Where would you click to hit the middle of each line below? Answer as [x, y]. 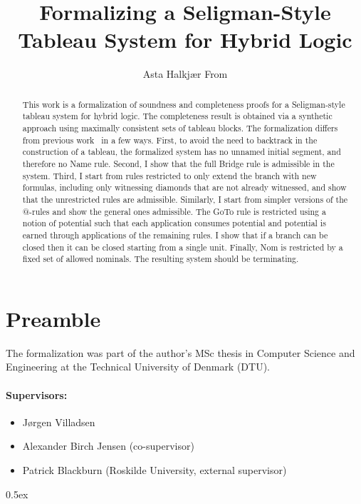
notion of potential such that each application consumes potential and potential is [174, 223]
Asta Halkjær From [185, 74]
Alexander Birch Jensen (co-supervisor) [108, 446]
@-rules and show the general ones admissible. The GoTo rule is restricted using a [174, 211]
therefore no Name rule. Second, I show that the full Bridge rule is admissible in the [178, 163]
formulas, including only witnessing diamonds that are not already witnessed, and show [184, 187]
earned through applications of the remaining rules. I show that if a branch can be [175, 235]
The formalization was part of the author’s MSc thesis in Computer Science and [180, 352]
